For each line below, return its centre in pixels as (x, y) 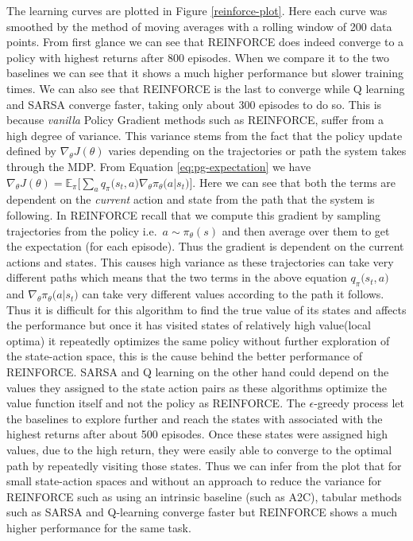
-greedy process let (359, 403)
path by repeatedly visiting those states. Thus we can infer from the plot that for (204, 465)
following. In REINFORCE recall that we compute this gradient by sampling (193, 214)
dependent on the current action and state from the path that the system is (191, 199)
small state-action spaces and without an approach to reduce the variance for (194, 481)
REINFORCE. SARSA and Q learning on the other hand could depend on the (198, 372)
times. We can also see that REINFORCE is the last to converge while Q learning (206, 88)
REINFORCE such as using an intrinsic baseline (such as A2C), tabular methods (204, 496)
